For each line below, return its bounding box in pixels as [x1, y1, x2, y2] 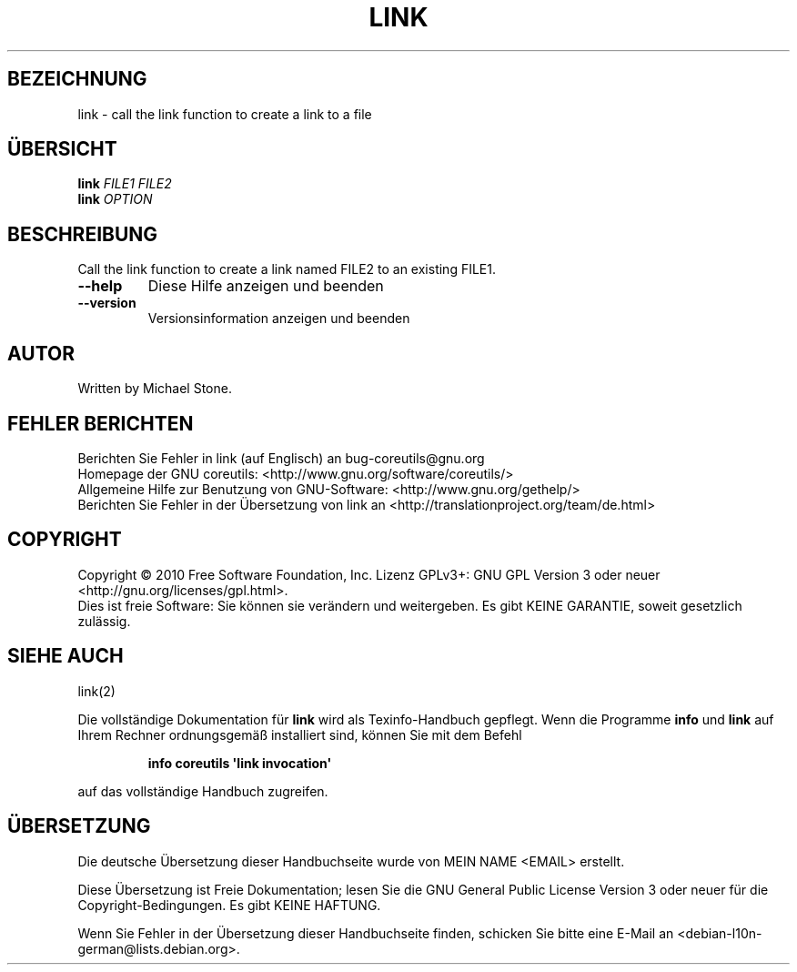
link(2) [77, 683, 116, 699]
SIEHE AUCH [7, 644, 124, 668]
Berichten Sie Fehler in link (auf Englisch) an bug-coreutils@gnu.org [77, 450, 485, 466]
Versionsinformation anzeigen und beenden [147, 310, 410, 327]
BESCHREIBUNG [7, 222, 158, 246]
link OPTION [77, 191, 153, 208]
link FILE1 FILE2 [77, 176, 172, 192]
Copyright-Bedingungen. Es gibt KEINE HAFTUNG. [77, 896, 381, 913]
